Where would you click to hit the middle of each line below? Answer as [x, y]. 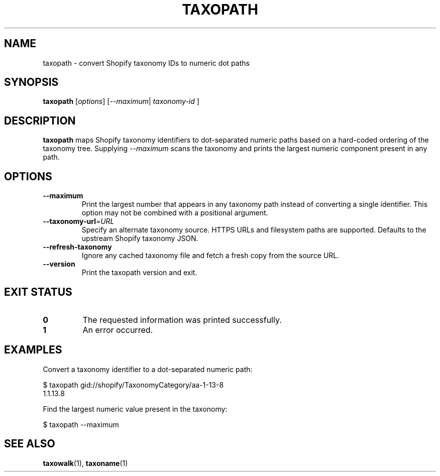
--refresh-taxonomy [77, 247]
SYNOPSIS [31, 82]
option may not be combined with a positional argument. [175, 213]
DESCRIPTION [40, 121]
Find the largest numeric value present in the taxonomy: [135, 409]
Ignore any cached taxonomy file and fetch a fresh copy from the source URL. [210, 256]
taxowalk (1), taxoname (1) [85, 463]
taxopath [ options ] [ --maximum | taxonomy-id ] [121, 101]
